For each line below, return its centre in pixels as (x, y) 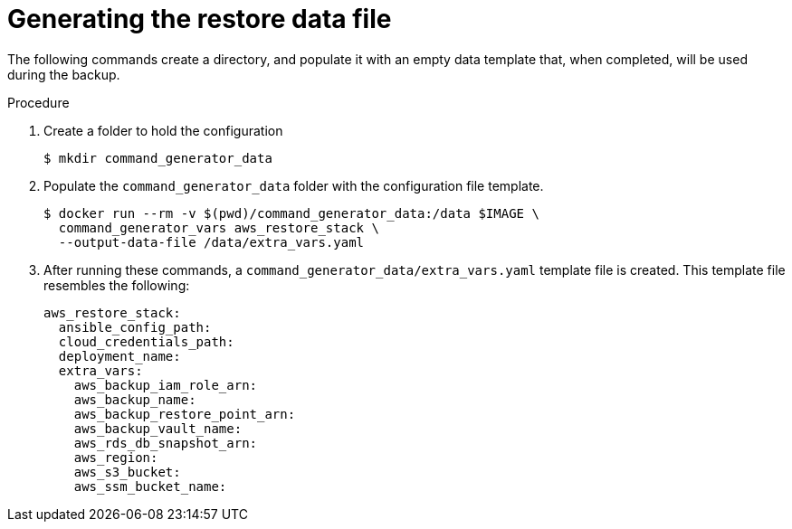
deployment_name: (119, 356)
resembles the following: (117, 285)
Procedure (38, 102)
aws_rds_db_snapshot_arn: (166, 443)
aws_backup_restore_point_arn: (185, 414)
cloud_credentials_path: (146, 341)
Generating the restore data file (200, 19)
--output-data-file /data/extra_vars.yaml (211, 242)
